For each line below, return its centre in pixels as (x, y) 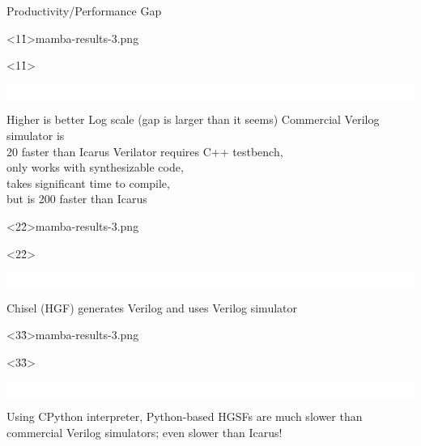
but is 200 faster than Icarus (77, 199)
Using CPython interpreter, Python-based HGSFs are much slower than (185, 416)
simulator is (36, 135)
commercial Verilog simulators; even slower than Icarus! (145, 432)
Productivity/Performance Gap (84, 11)
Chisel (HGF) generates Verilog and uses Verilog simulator (152, 307)
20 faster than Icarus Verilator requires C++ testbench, (145, 151)
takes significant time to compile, (88, 183)
